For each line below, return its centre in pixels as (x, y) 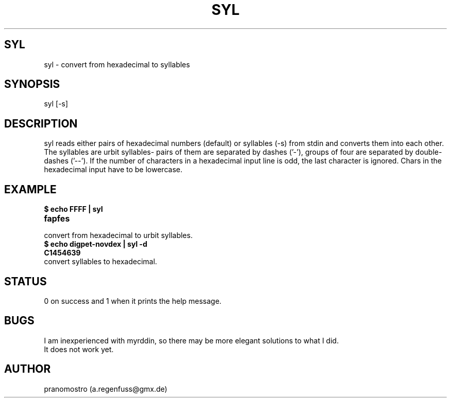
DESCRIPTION (41, 123)
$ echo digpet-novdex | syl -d (96, 244)
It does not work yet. (79, 349)
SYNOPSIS (32, 84)
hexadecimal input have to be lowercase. (113, 170)
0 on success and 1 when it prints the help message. (133, 301)
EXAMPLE (30, 189)
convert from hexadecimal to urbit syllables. (118, 235)
